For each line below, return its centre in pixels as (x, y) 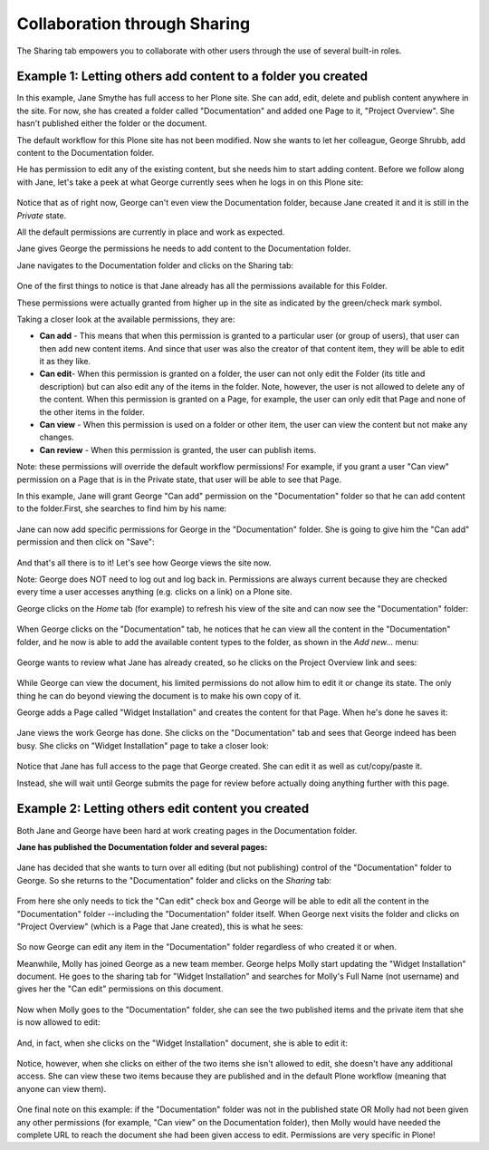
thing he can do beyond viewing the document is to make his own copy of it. (159, 696)
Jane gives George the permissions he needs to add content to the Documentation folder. (184, 248)
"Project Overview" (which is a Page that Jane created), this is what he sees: (160, 926)
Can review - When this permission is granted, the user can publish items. (178, 449)
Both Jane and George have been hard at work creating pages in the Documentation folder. (187, 830)
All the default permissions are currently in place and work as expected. (151, 232)
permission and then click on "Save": (86, 542)
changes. (57, 437)
